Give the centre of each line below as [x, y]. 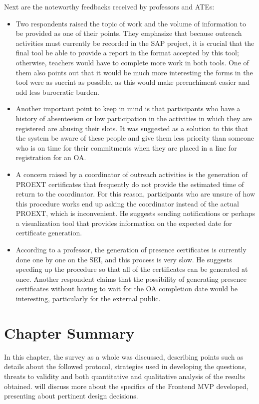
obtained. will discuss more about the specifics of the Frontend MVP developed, [126, 386]
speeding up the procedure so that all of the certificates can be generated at [132, 269]
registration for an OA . [51, 157]
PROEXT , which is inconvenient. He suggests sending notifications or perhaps [135, 213]
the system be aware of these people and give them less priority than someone [135, 138]
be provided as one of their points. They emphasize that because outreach [129, 33]
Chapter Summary [69, 332]
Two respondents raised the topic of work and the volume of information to [131, 23]
